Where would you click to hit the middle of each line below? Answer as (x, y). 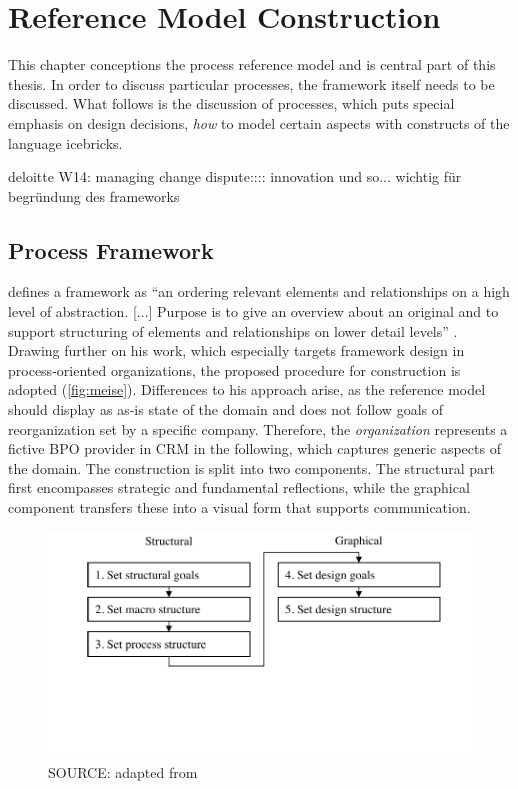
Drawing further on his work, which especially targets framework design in (236, 350)
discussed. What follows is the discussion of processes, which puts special (231, 103)
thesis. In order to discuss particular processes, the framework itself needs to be (251, 83)
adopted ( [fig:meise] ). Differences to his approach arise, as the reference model (247, 389)
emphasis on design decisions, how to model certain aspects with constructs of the (259, 122)
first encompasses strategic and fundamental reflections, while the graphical (239, 487)
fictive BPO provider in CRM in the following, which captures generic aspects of (254, 448)
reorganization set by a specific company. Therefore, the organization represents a (258, 428)
